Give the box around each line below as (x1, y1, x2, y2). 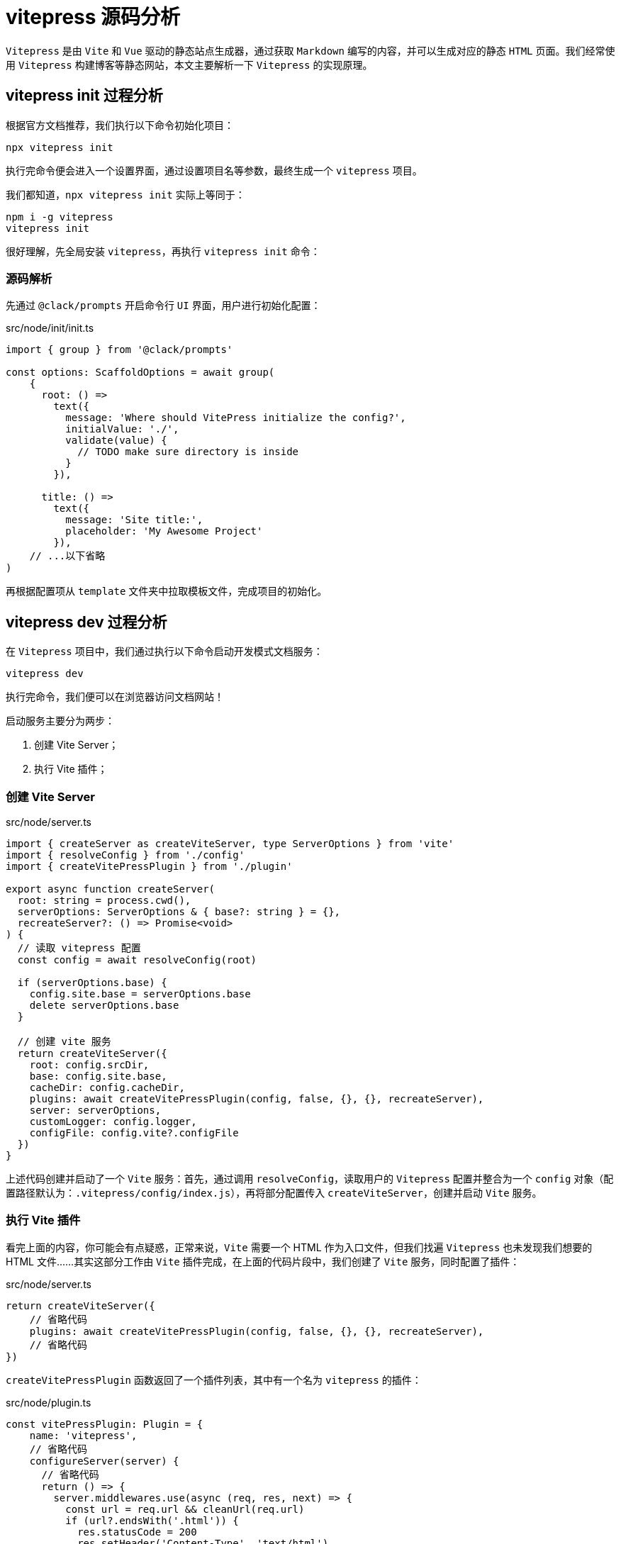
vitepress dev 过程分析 (6, 612, 167, 631)
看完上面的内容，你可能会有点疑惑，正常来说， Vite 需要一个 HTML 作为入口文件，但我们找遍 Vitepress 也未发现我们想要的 (6, 1241, 593, 1253)
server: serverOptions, (29, 1104, 162, 1116)
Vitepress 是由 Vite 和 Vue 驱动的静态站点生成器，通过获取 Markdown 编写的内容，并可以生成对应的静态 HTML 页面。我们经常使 (6, 44, 615, 57)
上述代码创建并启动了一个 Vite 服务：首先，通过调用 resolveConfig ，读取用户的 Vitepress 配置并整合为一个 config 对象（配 (6, 1172, 614, 1185)
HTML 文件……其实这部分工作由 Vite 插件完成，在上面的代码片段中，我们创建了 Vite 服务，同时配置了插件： (6, 1255, 520, 1268)
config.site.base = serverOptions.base (29, 988, 251, 1000)
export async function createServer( (6, 883, 216, 895)
